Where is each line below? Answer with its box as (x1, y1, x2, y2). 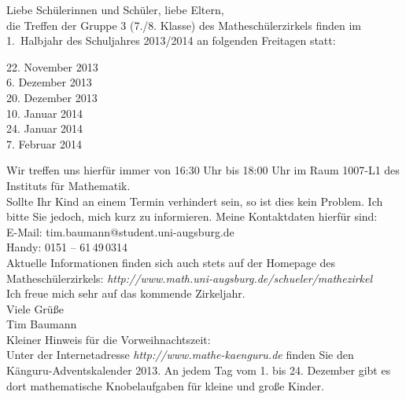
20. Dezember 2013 (6, 89, 98, 105)
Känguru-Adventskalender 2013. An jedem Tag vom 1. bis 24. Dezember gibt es (6, 362, 391, 379)
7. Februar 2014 (6, 135, 82, 152)
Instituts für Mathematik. (6, 177, 131, 193)
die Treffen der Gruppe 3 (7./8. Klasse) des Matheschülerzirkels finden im (6, 16, 361, 33)
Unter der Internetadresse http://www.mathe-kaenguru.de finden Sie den (6, 346, 354, 363)
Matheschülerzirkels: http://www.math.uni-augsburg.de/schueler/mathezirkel (6, 269, 373, 286)
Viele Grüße (6, 300, 64, 317)
